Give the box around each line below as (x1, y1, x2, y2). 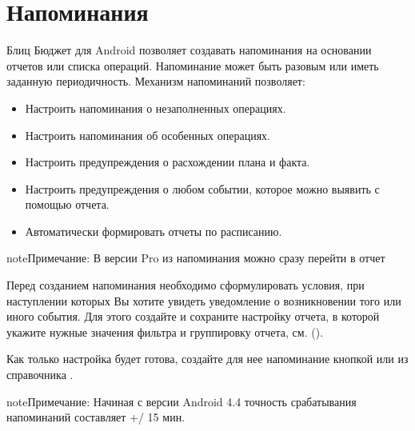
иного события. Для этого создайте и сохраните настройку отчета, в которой (6, 308, 380, 325)
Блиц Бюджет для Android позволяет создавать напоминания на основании (6, 42, 372, 58)
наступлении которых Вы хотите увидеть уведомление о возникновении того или (6, 292, 401, 309)
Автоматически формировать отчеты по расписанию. (25, 222, 282, 239)
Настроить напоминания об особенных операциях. (25, 126, 270, 143)
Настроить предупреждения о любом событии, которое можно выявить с (25, 180, 380, 197)
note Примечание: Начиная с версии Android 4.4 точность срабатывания (6, 393, 357, 409)
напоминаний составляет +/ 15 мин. (6, 409, 186, 425)
